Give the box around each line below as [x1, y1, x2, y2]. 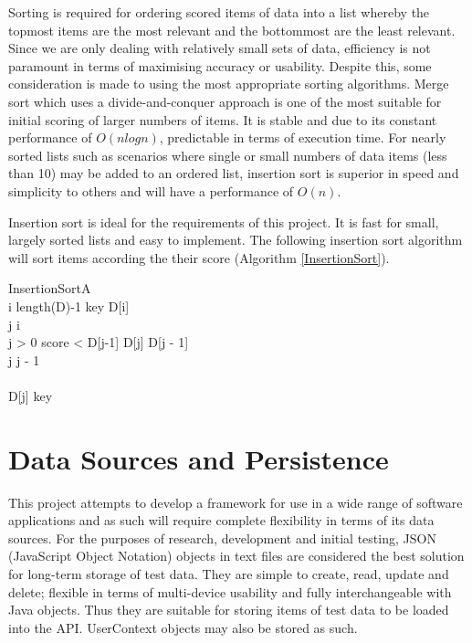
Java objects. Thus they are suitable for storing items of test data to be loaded [8, 600, 449, 619]
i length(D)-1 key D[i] [8, 296, 130, 315]
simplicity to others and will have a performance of [8, 181, 294, 200]
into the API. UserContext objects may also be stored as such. [8, 617, 358, 637]
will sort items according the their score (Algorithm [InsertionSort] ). [8, 248, 390, 267]
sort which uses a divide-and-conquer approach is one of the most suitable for [8, 91, 442, 111]
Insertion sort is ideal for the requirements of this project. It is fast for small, [8, 212, 439, 231]
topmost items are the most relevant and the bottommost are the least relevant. [8, 20, 456, 39]
